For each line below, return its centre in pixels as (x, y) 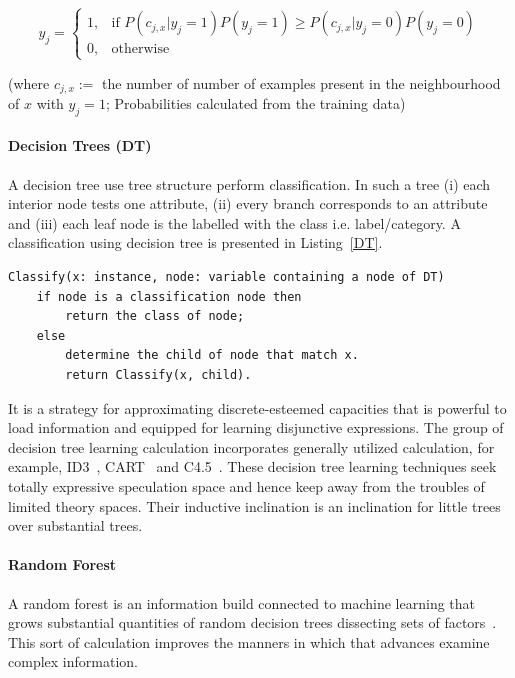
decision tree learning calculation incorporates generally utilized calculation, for (251, 446)
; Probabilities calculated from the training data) (255, 103)
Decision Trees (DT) (80, 145)
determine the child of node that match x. (212, 355)
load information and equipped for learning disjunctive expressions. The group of (256, 427)
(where (29, 82)
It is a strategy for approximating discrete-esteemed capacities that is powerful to (257, 407)
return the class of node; (155, 316)
